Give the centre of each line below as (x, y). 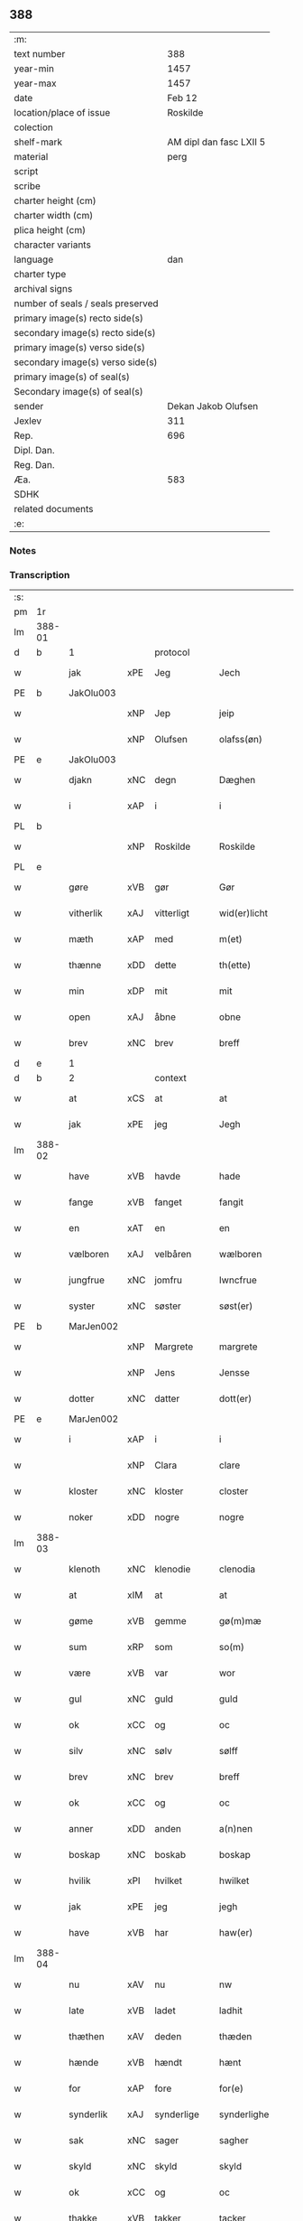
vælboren (89, 1255)
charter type (40, 274)
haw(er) (236, 1933)
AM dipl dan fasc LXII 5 (216, 142)
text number (40, 53)
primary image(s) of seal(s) (72, 377)
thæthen (87, 2037)
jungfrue (87, 1280)
